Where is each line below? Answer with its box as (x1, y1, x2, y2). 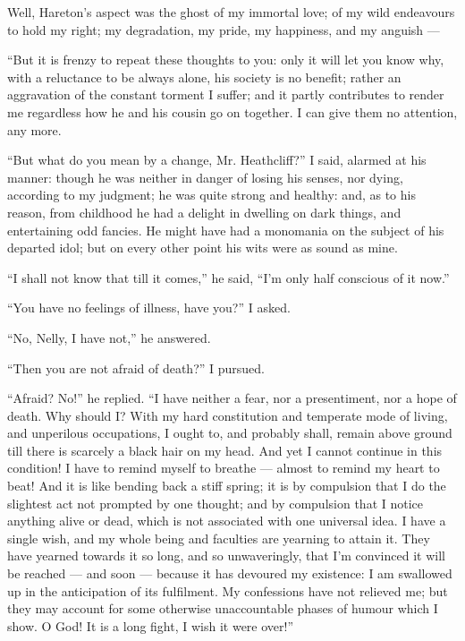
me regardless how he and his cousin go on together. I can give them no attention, (7, 102, 458, 121)
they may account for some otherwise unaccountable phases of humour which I (7, 599, 438, 618)
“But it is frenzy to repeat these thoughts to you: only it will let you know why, (7, 50, 444, 69)
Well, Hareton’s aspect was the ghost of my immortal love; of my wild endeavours (7, 3, 455, 21)
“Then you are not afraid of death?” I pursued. (7, 358, 265, 377)
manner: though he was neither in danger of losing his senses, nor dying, (7, 167, 403, 186)
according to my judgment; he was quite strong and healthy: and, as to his (7, 185, 416, 204)
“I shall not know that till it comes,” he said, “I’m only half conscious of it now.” (7, 268, 450, 286)
